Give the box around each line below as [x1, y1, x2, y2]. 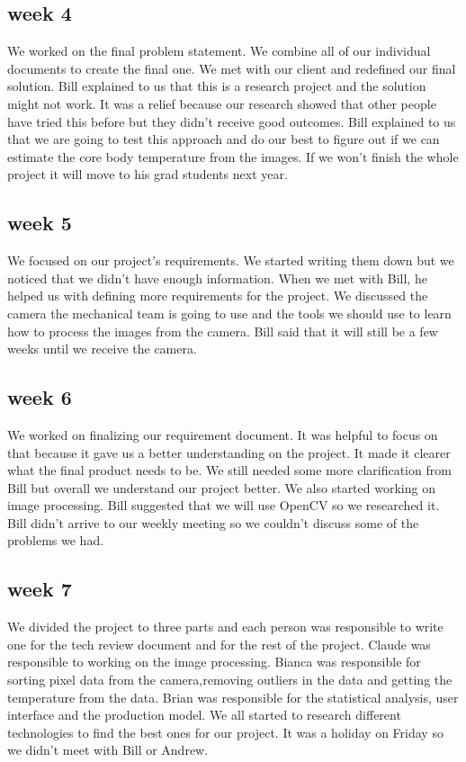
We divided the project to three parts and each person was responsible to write [7, 617, 444, 636]
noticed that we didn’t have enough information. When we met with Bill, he [7, 268, 427, 287]
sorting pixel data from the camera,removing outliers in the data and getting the [7, 670, 453, 689]
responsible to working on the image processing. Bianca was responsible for [7, 652, 421, 671]
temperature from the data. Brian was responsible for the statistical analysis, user [7, 687, 459, 706]
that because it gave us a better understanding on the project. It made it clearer [7, 443, 451, 462]
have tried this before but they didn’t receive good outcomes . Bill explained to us [7, 112, 456, 130]
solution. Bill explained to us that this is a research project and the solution [7, 76, 426, 95]
